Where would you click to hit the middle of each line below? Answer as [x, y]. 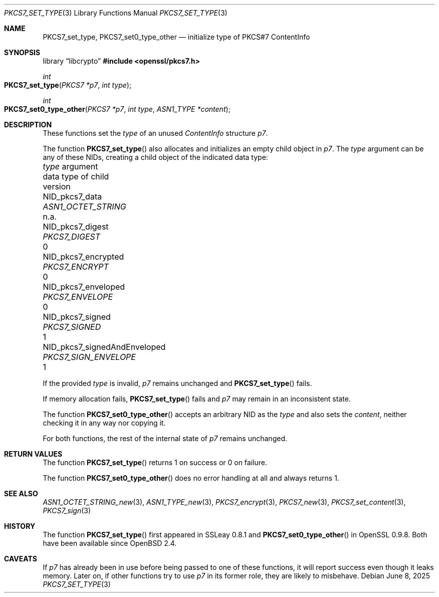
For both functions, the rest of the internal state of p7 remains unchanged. [165, 438]
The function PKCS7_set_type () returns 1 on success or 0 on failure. [155, 462]
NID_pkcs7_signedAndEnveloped [104, 347]
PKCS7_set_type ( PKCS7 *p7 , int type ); [68, 85]
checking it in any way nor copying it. [104, 423]
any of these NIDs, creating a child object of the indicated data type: [155, 157]
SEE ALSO [21, 493]
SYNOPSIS [22, 52]
